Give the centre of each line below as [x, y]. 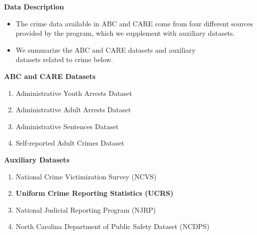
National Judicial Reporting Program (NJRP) [86, 209]
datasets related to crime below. [64, 59]
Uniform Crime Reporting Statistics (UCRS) [94, 193]
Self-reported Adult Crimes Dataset [70, 143]
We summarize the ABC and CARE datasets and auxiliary [106, 49]
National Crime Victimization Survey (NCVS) [86, 176]
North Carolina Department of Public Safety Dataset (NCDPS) [113, 226]
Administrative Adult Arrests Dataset [73, 110]
